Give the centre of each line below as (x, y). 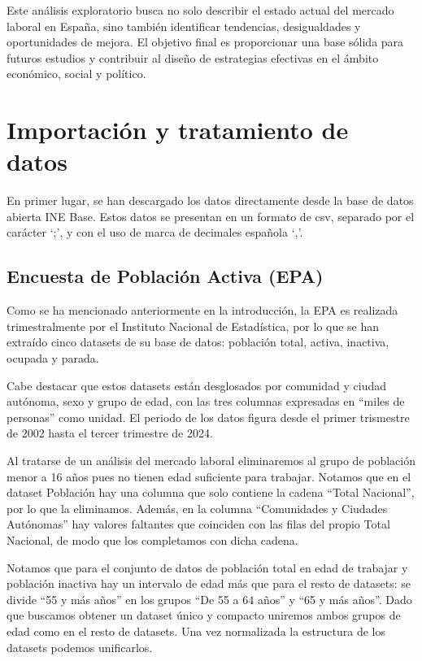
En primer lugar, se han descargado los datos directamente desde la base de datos (210, 200)
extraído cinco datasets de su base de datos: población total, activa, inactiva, (198, 342)
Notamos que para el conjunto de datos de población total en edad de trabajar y (207, 567)
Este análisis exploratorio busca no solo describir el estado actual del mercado (200, 10)
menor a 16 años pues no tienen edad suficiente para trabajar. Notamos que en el (209, 476)
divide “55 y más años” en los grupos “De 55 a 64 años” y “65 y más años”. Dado (209, 599)
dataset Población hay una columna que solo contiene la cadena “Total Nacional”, (211, 492)
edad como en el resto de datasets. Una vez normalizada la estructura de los (196, 631)
